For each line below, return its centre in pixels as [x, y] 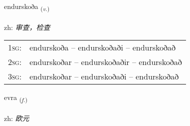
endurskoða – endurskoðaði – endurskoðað [103, 47]
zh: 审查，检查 [27, 27]
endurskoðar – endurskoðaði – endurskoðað [104, 76]
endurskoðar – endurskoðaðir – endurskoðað [106, 62]
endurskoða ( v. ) [27, 7]
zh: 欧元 [17, 118]
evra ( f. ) [16, 98]
